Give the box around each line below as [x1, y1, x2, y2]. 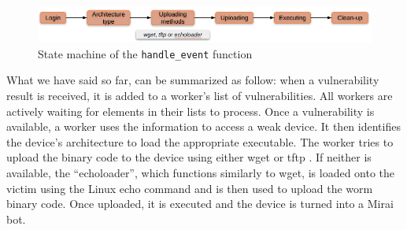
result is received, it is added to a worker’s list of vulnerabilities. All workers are [6, 87, 393, 104]
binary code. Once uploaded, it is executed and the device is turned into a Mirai [6, 195, 394, 212]
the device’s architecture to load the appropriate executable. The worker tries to [6, 133, 394, 150]
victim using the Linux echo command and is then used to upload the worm [6, 180, 373, 196]
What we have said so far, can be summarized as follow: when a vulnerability [6, 72, 379, 88]
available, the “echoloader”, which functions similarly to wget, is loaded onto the [6, 165, 395, 181]
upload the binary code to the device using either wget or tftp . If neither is [6, 149, 372, 165]
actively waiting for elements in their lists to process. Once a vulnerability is [6, 102, 375, 119]
